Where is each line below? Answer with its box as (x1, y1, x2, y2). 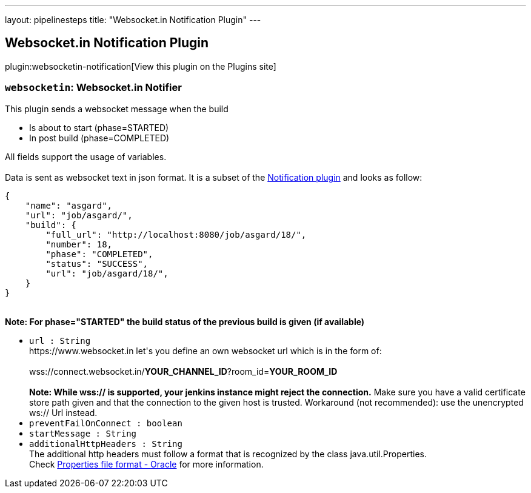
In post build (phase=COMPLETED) (29, 132, 170, 143)
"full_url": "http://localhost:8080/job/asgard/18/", (45, 229, 307, 240)
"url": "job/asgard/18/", (45, 268, 169, 278)
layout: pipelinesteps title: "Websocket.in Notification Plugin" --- (5, 15, 261, 25)
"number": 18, (45, 239, 113, 249)
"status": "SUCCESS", (45, 258, 149, 269)
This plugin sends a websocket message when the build (5, 103, 229, 114)
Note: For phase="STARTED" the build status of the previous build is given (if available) (5, 316, 365, 327)
